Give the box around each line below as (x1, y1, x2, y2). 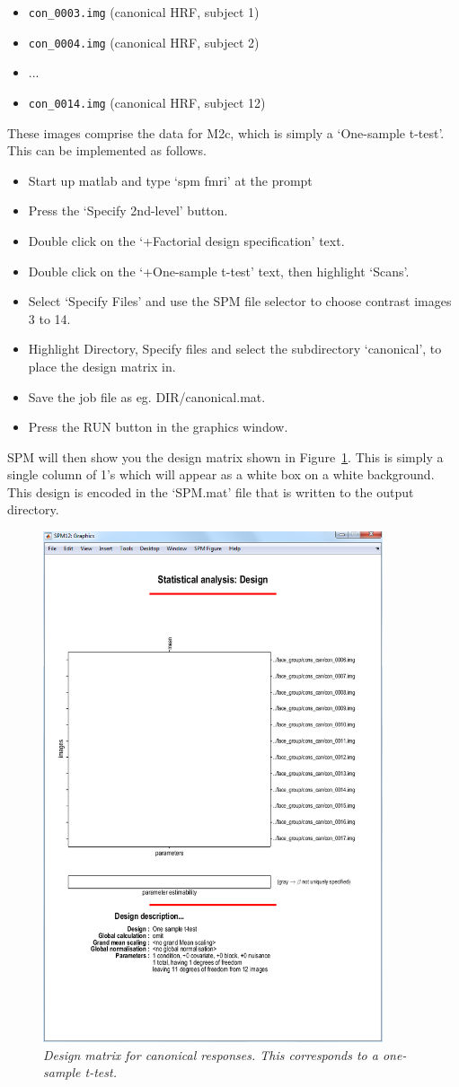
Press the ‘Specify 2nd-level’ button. (28, 201, 228, 220)
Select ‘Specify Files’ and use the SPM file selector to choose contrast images (28, 292, 452, 311)
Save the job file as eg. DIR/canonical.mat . (28, 387, 266, 406)
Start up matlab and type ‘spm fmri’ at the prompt (28, 171, 313, 189)
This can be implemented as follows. (7, 141, 207, 160)
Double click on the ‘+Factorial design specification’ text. (28, 231, 345, 250)
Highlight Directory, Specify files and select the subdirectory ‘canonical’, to (28, 339, 442, 358)
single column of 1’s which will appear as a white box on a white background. (7, 465, 435, 484)
